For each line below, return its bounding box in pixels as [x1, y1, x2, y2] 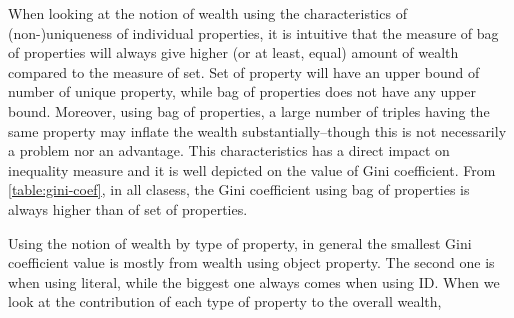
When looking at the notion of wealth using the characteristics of [8, 3, 407, 23]
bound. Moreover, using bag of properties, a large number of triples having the [8, 100, 490, 121]
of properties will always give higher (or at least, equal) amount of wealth [8, 42, 459, 63]
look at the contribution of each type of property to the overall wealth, [8, 291, 442, 312]
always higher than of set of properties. [8, 198, 248, 219]
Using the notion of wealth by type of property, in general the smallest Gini [8, 232, 472, 253]
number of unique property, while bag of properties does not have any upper [8, 81, 476, 102]
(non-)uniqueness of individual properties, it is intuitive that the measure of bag [8, 22, 499, 43]
